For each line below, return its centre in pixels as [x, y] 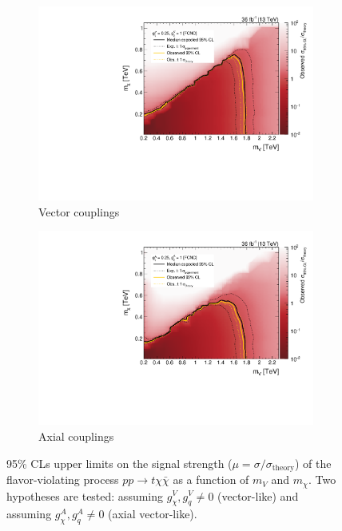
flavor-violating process [63, 479]
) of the [313, 463]
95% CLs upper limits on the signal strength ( [119, 463]
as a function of [211, 479]
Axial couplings [76, 436]
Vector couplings [79, 211]
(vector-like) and [258, 495]
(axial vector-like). [153, 514]
